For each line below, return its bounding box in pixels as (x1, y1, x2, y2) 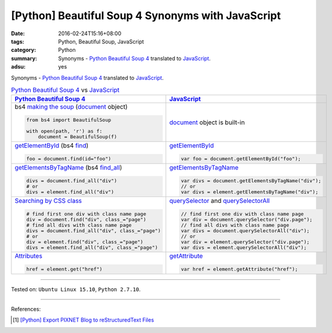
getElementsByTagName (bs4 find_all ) (14, 163, 122, 171)
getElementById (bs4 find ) (14, 141, 89, 150)
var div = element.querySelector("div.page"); (180, 239, 310, 245)
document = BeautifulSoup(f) (38, 134, 118, 140)
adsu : (11, 63, 26, 70)
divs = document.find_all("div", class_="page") (26, 227, 161, 234)
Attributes (14, 252, 43, 260)
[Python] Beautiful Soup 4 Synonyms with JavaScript (11, 9, 281, 22)
